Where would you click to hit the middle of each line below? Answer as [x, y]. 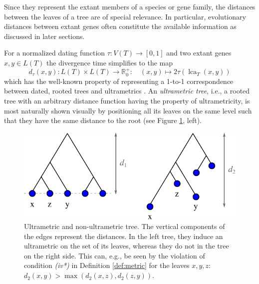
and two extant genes [199, 53]
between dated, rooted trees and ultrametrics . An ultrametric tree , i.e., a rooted [127, 91]
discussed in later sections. [44, 36]
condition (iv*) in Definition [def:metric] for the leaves [107, 265]
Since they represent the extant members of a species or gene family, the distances [130, 6]
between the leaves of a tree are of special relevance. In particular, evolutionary [125, 16]
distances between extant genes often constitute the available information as [120, 26]
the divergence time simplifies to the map [110, 62]
